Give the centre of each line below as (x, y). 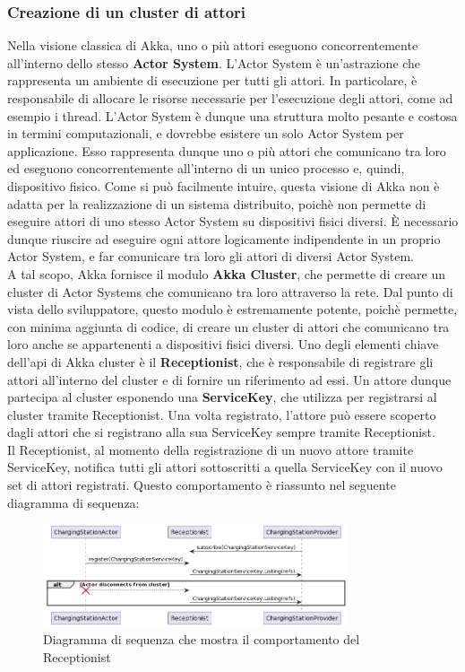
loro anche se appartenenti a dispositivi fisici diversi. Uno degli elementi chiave (223, 344)
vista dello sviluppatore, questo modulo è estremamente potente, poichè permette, (232, 309)
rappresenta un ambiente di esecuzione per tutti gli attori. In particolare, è (212, 80)
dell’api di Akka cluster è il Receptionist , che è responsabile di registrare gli (220, 361)
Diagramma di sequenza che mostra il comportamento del (202, 638)
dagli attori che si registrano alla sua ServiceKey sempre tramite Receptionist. (221, 432)
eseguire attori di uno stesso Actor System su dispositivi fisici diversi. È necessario (233, 221)
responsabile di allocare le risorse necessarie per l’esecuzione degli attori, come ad (230, 98)
